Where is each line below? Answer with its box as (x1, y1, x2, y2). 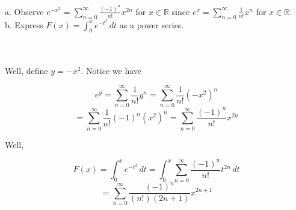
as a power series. (119, 18, 184, 31)
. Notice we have (81, 64, 142, 76)
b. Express (5, 18, 43, 31)
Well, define (5, 64, 48, 76)
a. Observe (5, 5, 44, 17)
